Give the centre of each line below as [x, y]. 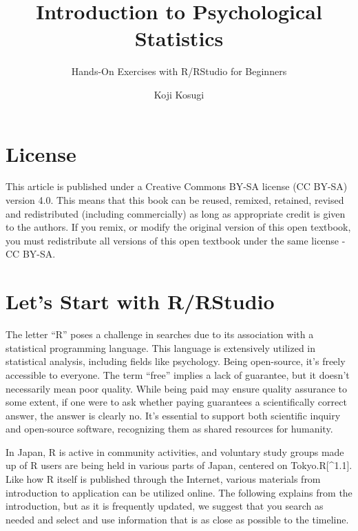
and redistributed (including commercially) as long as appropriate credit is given [176, 213]
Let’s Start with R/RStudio [140, 301]
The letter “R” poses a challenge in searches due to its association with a [160, 334]
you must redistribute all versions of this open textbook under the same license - [176, 240]
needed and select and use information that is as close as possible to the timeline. [177, 519]
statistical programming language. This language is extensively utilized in [161, 347]
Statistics [179, 38]
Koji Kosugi [179, 94]
